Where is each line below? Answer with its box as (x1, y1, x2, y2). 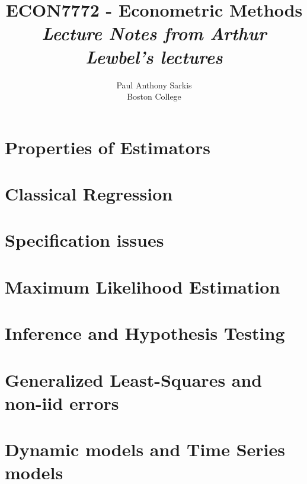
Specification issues (5, 228, 164, 252)
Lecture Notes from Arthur (41, 21, 267, 46)
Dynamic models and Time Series (5, 437, 285, 461)
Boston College (127, 90, 181, 103)
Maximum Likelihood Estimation (5, 274, 280, 298)
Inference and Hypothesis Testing (5, 321, 285, 345)
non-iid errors (5, 390, 119, 415)
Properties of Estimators (5, 135, 210, 159)
